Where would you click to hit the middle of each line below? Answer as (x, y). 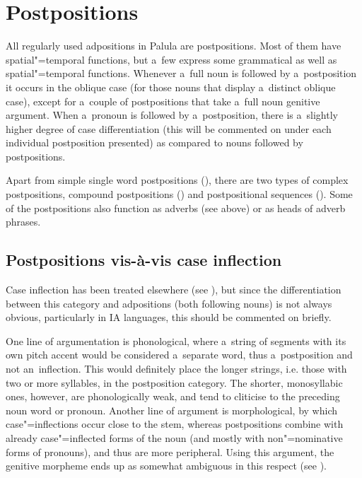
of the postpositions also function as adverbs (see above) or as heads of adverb (176, 208)
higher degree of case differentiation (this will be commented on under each (169, 128)
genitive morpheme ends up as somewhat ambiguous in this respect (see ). (167, 466)
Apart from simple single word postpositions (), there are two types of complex (177, 180)
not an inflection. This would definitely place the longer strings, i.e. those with (176, 369)
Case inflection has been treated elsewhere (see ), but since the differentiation (174, 290)
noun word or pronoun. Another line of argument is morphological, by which (171, 410)
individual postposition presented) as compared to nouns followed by (154, 142)
